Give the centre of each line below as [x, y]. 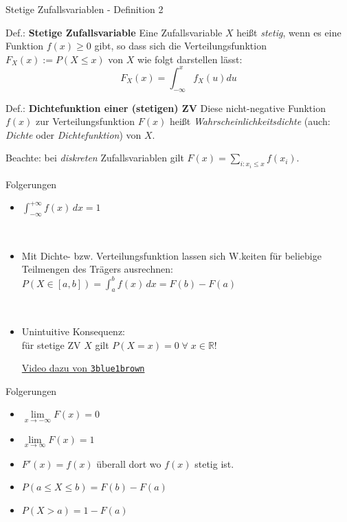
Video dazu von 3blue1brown [83, 368]
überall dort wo [129, 463]
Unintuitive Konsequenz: [74, 331]
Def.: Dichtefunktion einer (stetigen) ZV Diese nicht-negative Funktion [166, 107]
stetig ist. [214, 463]
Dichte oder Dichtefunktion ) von [74, 134]
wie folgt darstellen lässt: [190, 59]
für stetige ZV [51, 344]
